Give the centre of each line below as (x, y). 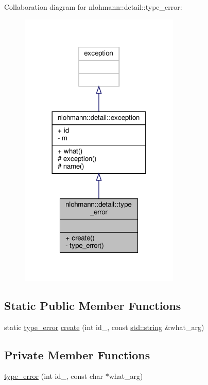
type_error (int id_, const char (54, 376)
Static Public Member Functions (93, 305)
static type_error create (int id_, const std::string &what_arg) (104, 327)
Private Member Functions (77, 354)
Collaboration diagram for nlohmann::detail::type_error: (93, 7)
